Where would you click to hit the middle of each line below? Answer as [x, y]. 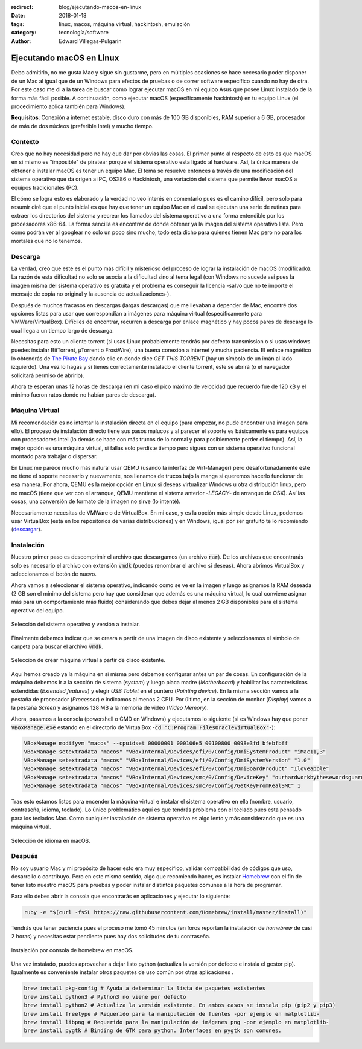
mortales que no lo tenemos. [47, 241]
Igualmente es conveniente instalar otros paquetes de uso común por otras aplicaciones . [122, 972]
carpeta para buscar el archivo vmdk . [57, 646]
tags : [18, 24]
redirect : [22, 7]
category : [24, 33]
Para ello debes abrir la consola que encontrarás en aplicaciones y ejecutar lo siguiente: [121, 896]
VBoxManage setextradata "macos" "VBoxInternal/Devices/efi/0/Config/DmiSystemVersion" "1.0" [167, 760]
